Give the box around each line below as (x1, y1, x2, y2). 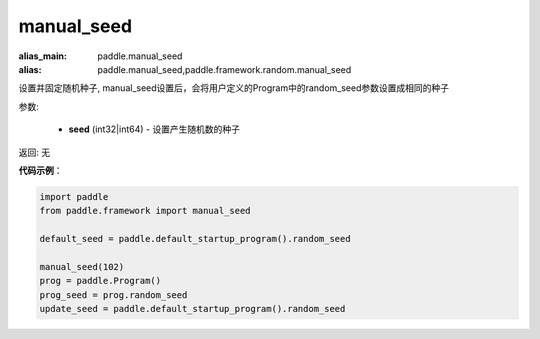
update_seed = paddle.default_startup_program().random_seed (39, 303, 346, 314)
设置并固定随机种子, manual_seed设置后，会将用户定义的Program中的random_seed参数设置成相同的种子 (18, 82, 450, 94)
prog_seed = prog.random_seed (39, 289, 188, 300)
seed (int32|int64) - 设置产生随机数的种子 (68, 123, 240, 135)
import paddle (39, 191, 109, 202)
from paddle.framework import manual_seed (39, 205, 251, 217)
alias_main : (18, 50, 67, 62)
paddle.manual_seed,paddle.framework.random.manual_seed (97, 63, 352, 75)
